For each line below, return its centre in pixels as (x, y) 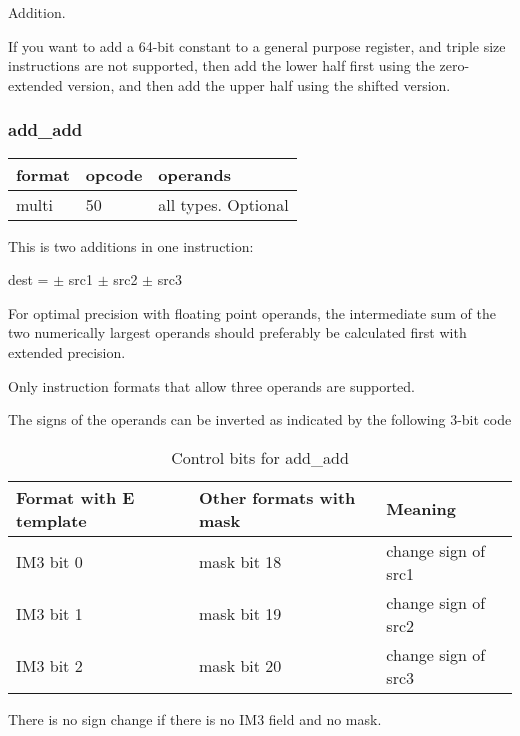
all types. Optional (223, 204)
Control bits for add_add (260, 457)
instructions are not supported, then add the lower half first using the (221, 65)
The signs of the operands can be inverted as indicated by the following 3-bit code (260, 419)
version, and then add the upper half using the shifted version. (259, 84)
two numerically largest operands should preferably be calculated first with (237, 332)
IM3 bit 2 (49, 666)
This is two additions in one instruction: (131, 245)
